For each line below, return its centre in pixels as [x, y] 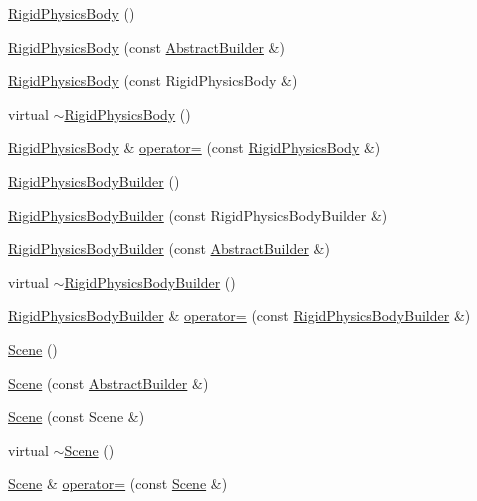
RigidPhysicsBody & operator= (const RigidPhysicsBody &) [194, 147]
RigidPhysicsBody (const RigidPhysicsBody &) [153, 80]
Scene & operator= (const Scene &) [118, 483]
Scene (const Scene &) [76, 416]
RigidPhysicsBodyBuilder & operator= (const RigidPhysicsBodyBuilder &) [239, 315]
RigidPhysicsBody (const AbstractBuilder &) [146, 46]
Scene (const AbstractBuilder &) [108, 382]
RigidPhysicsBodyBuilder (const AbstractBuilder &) [169, 248]
